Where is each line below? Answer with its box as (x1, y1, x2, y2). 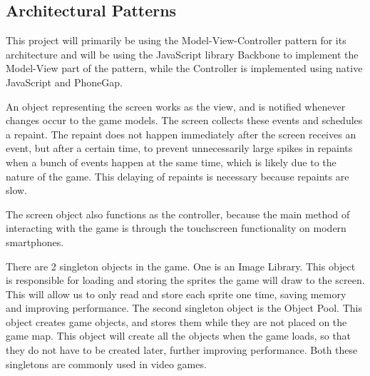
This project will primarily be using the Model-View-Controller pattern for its (6, 33, 346, 48)
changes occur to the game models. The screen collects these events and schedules (6, 113, 363, 128)
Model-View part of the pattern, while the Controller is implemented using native (6, 61, 363, 76)
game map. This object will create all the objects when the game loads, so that (6, 328, 351, 343)
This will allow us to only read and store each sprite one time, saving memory (6, 286, 346, 301)
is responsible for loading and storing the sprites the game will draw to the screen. (6, 273, 365, 288)
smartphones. (6, 234, 64, 249)
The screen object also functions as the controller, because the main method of (6, 206, 350, 221)
